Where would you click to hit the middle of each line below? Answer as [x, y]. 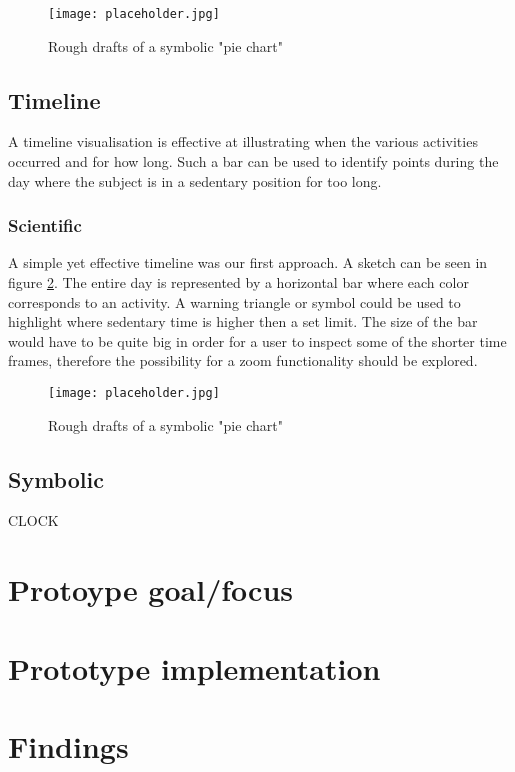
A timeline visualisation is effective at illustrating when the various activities [243, 141]
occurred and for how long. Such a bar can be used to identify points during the [253, 161]
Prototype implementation [194, 667]
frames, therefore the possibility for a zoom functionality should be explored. [243, 360]
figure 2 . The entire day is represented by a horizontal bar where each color [238, 282]
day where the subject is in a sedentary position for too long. [195, 180]
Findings [68, 746]
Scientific [45, 225]
